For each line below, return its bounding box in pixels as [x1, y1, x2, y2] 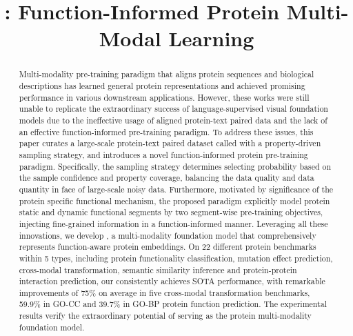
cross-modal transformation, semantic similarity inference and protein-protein [19, 264, 297, 275]
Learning [168, 24, 254, 52]
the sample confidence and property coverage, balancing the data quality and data [19, 172, 314, 184]
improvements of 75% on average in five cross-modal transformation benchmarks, [19, 286, 310, 298]
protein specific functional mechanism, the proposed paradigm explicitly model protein [19, 195, 330, 206]
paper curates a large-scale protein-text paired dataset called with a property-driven [19, 137, 321, 149]
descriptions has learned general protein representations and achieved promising [19, 80, 305, 92]
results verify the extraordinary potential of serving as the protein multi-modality [19, 310, 312, 322]
